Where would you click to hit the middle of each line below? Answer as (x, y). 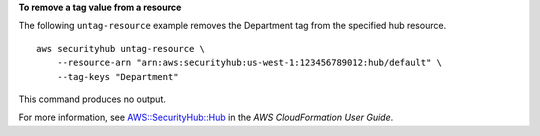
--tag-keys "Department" (117, 76)
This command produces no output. (92, 99)
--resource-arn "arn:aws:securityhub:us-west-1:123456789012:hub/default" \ (249, 63)
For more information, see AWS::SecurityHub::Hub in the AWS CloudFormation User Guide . (206, 117)
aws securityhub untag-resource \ (120, 48)
